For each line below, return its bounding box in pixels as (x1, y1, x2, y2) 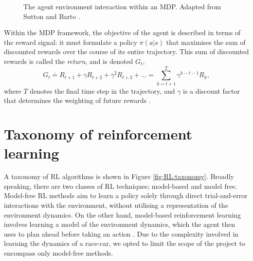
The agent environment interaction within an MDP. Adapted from (23, 1, 221, 11)
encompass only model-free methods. (4, 247, 113, 258)
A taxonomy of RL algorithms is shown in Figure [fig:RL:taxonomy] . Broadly (4, 171, 234, 181)
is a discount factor (183, 85, 240, 96)
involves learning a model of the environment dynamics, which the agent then (4, 219, 235, 229)
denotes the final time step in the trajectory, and (30, 85, 175, 96)
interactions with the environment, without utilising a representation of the (4, 200, 228, 210)
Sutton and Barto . (23, 11, 80, 21)
